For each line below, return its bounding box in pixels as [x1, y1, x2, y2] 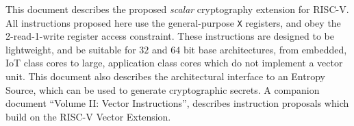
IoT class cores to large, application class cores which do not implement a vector [5, 55, 343, 70]
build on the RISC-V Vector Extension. [5, 109, 171, 123]
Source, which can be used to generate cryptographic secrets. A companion [5, 82, 320, 97]
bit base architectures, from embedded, [183, 42, 347, 56]
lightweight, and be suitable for [5, 42, 136, 56]
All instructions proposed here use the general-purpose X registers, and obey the [5, 15, 341, 29]
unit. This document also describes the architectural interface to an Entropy [5, 69, 325, 84]
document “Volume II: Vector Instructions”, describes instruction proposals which [5, 96, 349, 110]
